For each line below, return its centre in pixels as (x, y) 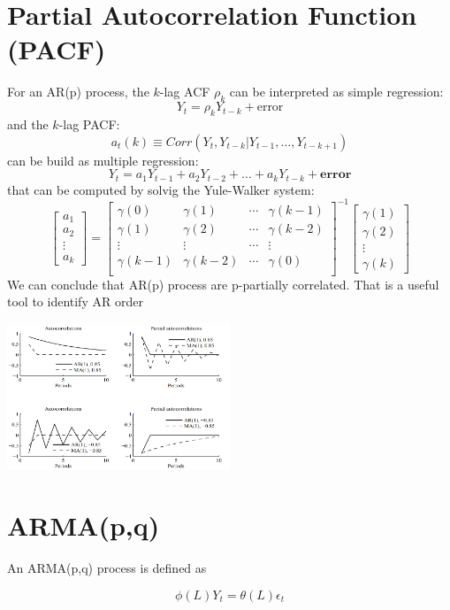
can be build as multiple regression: (103, 160)
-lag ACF (185, 92)
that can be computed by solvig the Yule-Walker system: (161, 189)
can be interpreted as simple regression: (336, 92)
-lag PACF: (89, 124)
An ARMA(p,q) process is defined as (107, 568)
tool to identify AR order (75, 301)
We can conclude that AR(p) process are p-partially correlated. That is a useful (223, 284)
